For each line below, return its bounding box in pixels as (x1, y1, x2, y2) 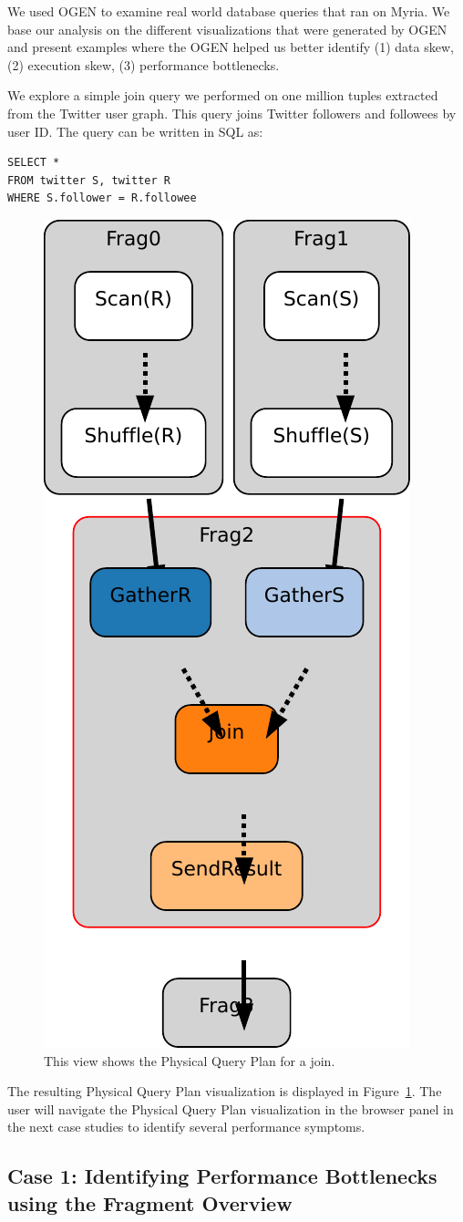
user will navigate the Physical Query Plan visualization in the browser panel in (7, 1099, 454, 1118)
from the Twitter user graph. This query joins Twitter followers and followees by (7, 103, 457, 122)
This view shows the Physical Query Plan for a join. (44, 1051, 335, 1070)
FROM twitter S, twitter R (7, 173, 170, 187)
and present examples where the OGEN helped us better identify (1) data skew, (7, 37, 454, 57)
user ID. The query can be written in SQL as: (7, 121, 263, 140)
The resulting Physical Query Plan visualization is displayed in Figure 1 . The (7, 1082, 442, 1101)
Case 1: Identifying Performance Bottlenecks (7, 1162, 437, 1190)
